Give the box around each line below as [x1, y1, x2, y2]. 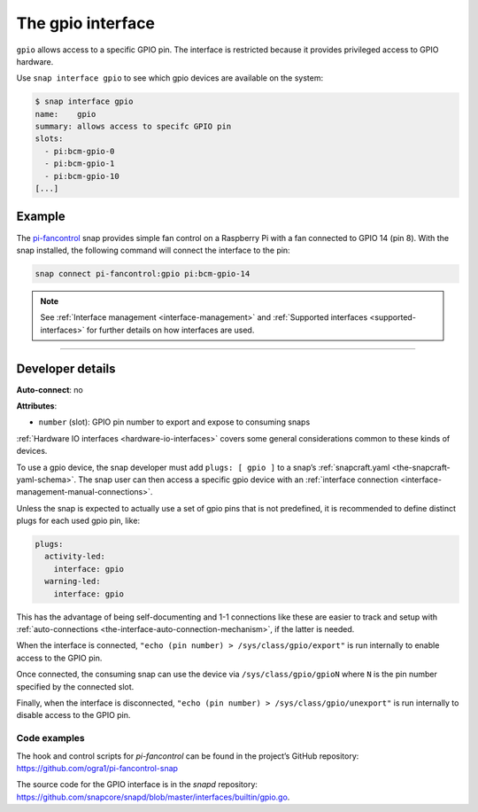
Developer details [16, 361, 116, 376]
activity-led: [44, 551, 106, 562]
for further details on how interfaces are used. [86, 324, 255, 335]
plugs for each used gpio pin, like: [16, 515, 141, 527]
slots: [35, 134, 64, 144]
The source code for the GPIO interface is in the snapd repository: [16, 779, 258, 790]
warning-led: [44, 576, 101, 587]
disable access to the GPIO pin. [16, 710, 131, 721]
